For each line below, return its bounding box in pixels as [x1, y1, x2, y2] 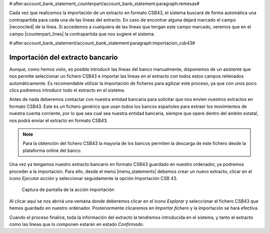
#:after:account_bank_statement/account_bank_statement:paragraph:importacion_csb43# [9, 40, 195, 46]
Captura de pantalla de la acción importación [21, 186, 114, 192]
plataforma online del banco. [22, 147, 82, 153]
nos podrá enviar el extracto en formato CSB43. [9, 117, 108, 123]
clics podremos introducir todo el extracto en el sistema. [9, 87, 125, 93]
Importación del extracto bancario [9, 53, 118, 61]
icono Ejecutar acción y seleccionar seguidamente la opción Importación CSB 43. [9, 175, 177, 181]
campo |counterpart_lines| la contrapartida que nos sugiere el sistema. [9, 30, 155, 37]
